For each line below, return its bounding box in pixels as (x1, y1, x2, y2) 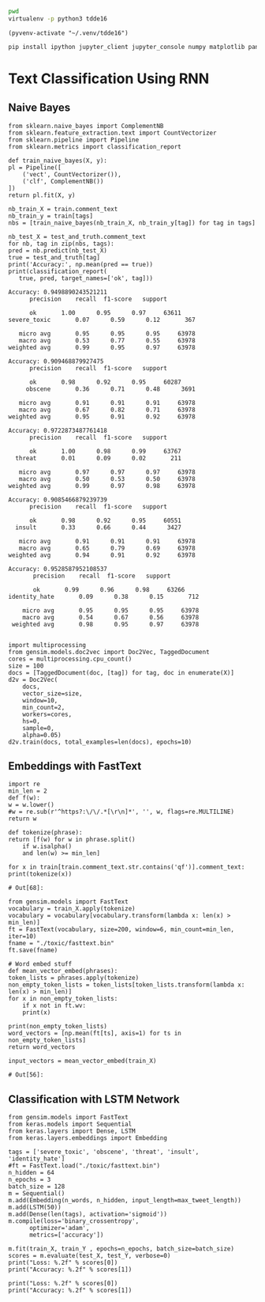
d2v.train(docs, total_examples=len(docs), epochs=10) (8, 738, 192, 746)
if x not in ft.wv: (22, 1001, 87, 1010)
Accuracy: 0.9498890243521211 (8, 288, 108, 296)
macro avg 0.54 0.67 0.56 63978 (22, 613, 200, 621)
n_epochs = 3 (8, 1175, 51, 1184)
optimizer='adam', (28, 1224, 90, 1232)
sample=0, (22, 724, 55, 732)
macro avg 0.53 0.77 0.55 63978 (18, 336, 196, 344)
